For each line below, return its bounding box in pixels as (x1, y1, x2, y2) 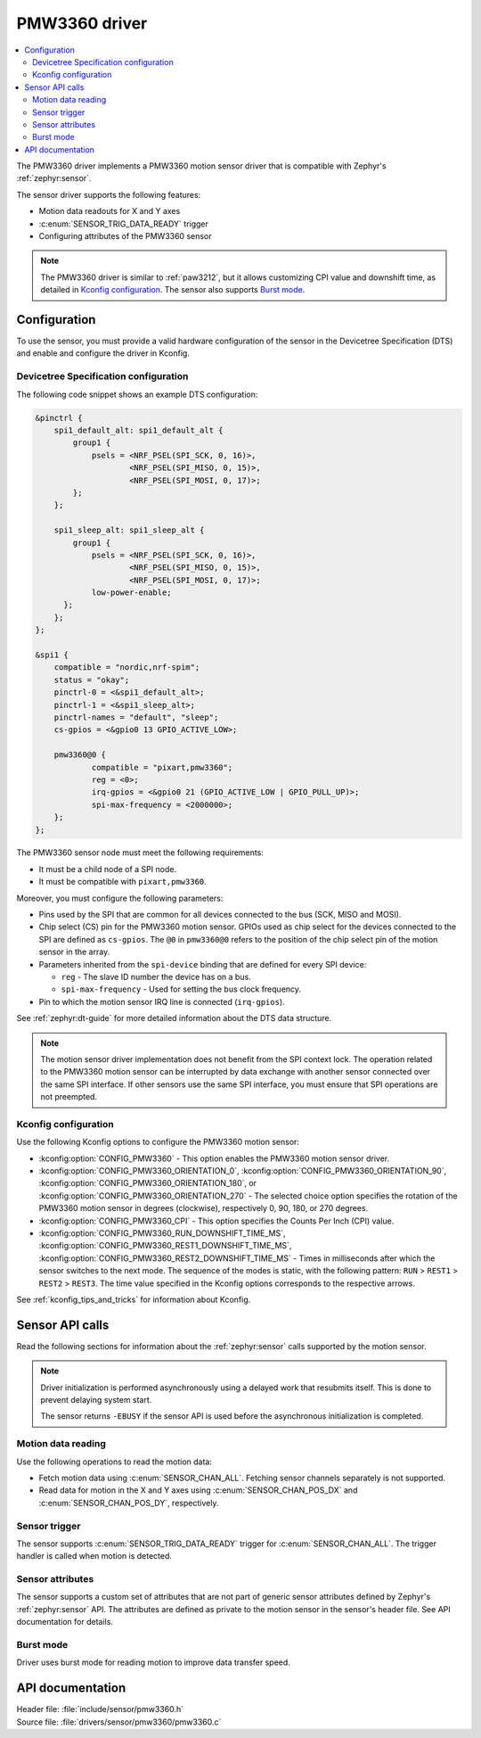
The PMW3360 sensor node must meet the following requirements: (16, 847, 265, 858)
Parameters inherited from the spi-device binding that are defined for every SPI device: (38, 959, 367, 969)
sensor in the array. (38, 946, 110, 958)
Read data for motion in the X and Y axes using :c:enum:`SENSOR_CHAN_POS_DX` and (38, 1485, 358, 1495)
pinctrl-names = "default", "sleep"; (53, 712, 219, 722)
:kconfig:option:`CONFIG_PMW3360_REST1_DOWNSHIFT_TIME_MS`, (38, 1240, 292, 1251)
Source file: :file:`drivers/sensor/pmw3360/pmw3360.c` (16, 1717, 222, 1727)
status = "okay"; (53, 674, 130, 685)
